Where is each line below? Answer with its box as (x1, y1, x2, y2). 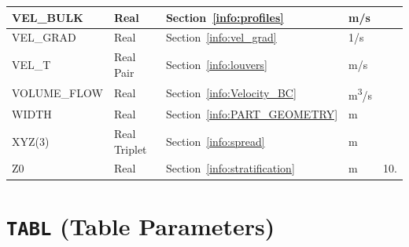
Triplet (113, 140, 147, 157)
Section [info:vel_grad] (165, 29, 277, 45)
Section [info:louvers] (165, 56, 267, 72)
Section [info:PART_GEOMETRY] (165, 106, 338, 122)
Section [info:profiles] (165, 9, 284, 25)
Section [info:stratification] (165, 160, 295, 176)
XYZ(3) (12, 133, 50, 149)
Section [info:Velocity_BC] (165, 85, 297, 101)
